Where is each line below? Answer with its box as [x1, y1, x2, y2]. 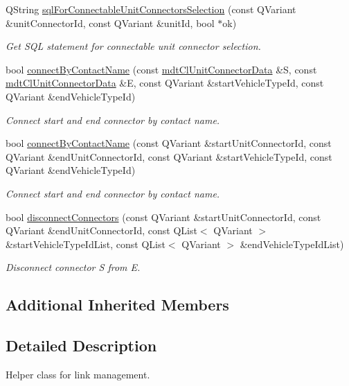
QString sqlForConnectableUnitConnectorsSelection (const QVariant [6, 2, 296, 16]
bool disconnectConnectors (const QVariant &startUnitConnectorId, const [6, 209, 321, 224]
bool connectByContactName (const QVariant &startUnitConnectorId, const [6, 136, 332, 150]
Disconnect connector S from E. [6, 260, 141, 274]
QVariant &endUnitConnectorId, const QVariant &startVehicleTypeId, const [6, 149, 332, 164]
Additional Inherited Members [6, 294, 229, 315]
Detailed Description [6, 335, 157, 356]
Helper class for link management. [6, 367, 150, 381]
